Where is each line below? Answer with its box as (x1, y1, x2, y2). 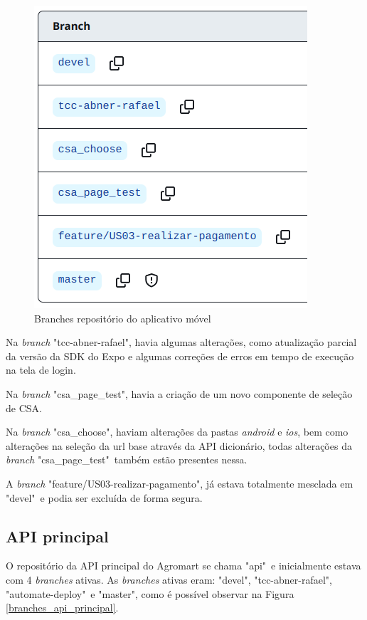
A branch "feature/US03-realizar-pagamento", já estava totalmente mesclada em (6, 475, 353, 490)
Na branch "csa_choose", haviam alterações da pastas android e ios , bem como (6, 424, 349, 439)
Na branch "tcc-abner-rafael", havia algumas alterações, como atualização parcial (6, 335, 357, 350)
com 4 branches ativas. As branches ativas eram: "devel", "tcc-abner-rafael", (6, 572, 332, 587)
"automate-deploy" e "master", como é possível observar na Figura (6, 586, 294, 601)
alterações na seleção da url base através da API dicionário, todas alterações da (6, 438, 352, 453)
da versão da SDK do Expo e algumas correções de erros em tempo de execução (6, 348, 354, 363)
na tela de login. (6, 362, 76, 377)
